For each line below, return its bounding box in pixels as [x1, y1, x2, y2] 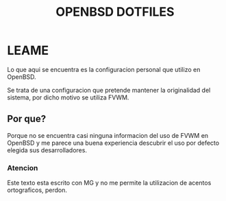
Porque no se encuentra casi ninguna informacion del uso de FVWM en [7, 131, 209, 139]
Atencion [7, 163, 38, 172]
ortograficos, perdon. [7, 186, 67, 194]
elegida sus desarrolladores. [7, 145, 88, 154]
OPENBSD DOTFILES [55, 4, 175, 20]
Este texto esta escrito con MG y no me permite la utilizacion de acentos [7, 179, 212, 187]
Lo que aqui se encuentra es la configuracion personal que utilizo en [7, 65, 201, 73]
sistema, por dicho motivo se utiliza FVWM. [7, 93, 129, 102]
